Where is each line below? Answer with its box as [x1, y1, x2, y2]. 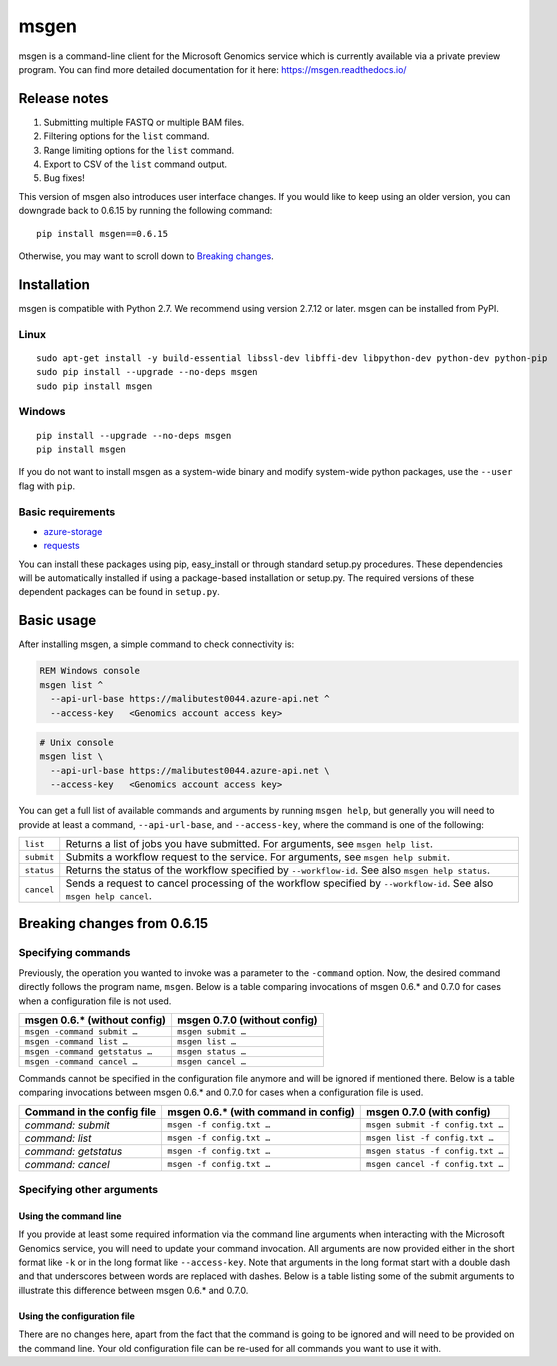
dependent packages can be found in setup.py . [18, 586, 220, 598]
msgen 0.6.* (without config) [24, 1013, 167, 1027]
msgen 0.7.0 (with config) [366, 1105, 491, 1119]
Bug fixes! [43, 172, 85, 184]
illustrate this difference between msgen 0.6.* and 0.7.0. [18, 1284, 249, 1296]
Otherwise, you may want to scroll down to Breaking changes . [18, 250, 274, 262]
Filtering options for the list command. [43, 130, 210, 142]
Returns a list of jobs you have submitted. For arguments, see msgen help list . [65, 837, 434, 851]
